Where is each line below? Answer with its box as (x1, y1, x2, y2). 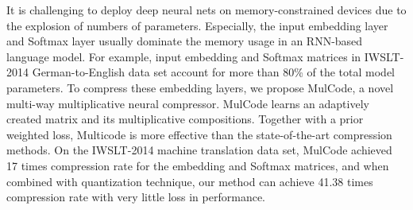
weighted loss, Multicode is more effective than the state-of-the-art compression (6, 126, 392, 142)
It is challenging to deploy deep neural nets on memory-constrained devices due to (6, 2, 407, 17)
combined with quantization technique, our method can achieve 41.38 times (6, 173, 373, 189)
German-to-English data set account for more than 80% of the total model (32, 64, 395, 80)
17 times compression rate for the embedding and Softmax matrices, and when (6, 157, 389, 173)
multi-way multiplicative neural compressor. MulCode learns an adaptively (6, 95, 369, 111)
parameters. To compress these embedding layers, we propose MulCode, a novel (6, 79, 394, 95)
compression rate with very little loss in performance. (6, 189, 265, 205)
